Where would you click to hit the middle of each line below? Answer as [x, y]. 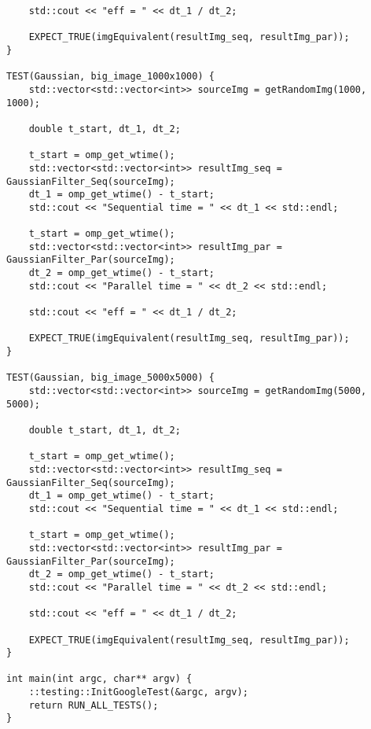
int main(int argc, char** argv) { [99, 679]
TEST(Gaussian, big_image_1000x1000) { [110, 77]
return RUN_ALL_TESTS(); [94, 705]
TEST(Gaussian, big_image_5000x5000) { [110, 378]
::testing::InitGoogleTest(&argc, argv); [138, 692]
